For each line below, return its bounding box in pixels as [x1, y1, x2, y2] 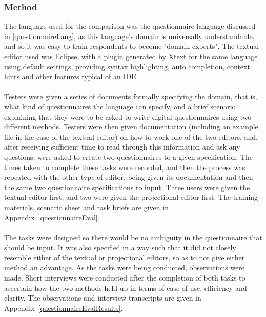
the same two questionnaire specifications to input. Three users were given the [4, 181, 250, 192]
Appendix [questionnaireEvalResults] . [4, 302, 123, 313]
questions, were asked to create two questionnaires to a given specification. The [4, 151, 253, 162]
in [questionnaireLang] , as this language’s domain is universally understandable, [4, 30, 255, 41]
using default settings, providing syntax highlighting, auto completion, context [4, 61, 250, 71]
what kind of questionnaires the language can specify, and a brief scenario [4, 101, 236, 111]
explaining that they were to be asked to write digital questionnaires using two [4, 111, 252, 122]
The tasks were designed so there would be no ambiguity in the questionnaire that [4, 232, 262, 243]
